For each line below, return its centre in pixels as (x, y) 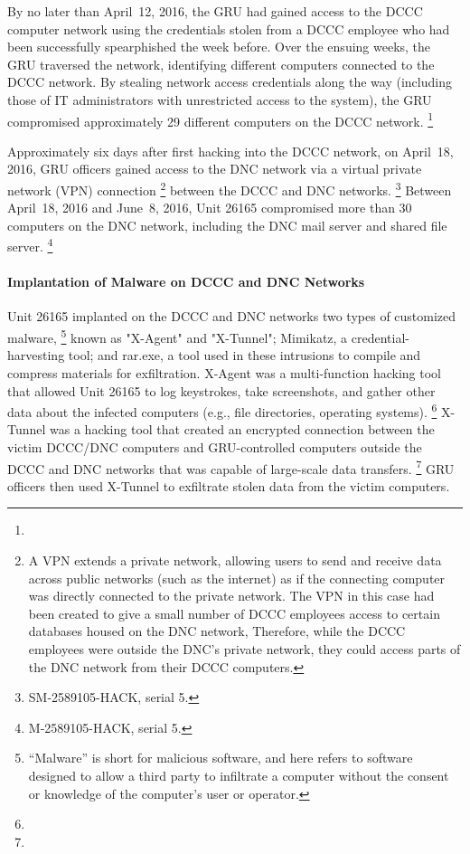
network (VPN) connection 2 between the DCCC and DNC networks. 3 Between (230, 189)
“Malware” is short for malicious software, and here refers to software (221, 758)
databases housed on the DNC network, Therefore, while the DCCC (217, 631)
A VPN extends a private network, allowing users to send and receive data (235, 560)
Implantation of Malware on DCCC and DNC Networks (186, 282)
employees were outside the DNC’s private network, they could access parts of (244, 648)
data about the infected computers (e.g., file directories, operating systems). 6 (222, 410)
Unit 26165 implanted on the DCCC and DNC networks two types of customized (232, 316)
